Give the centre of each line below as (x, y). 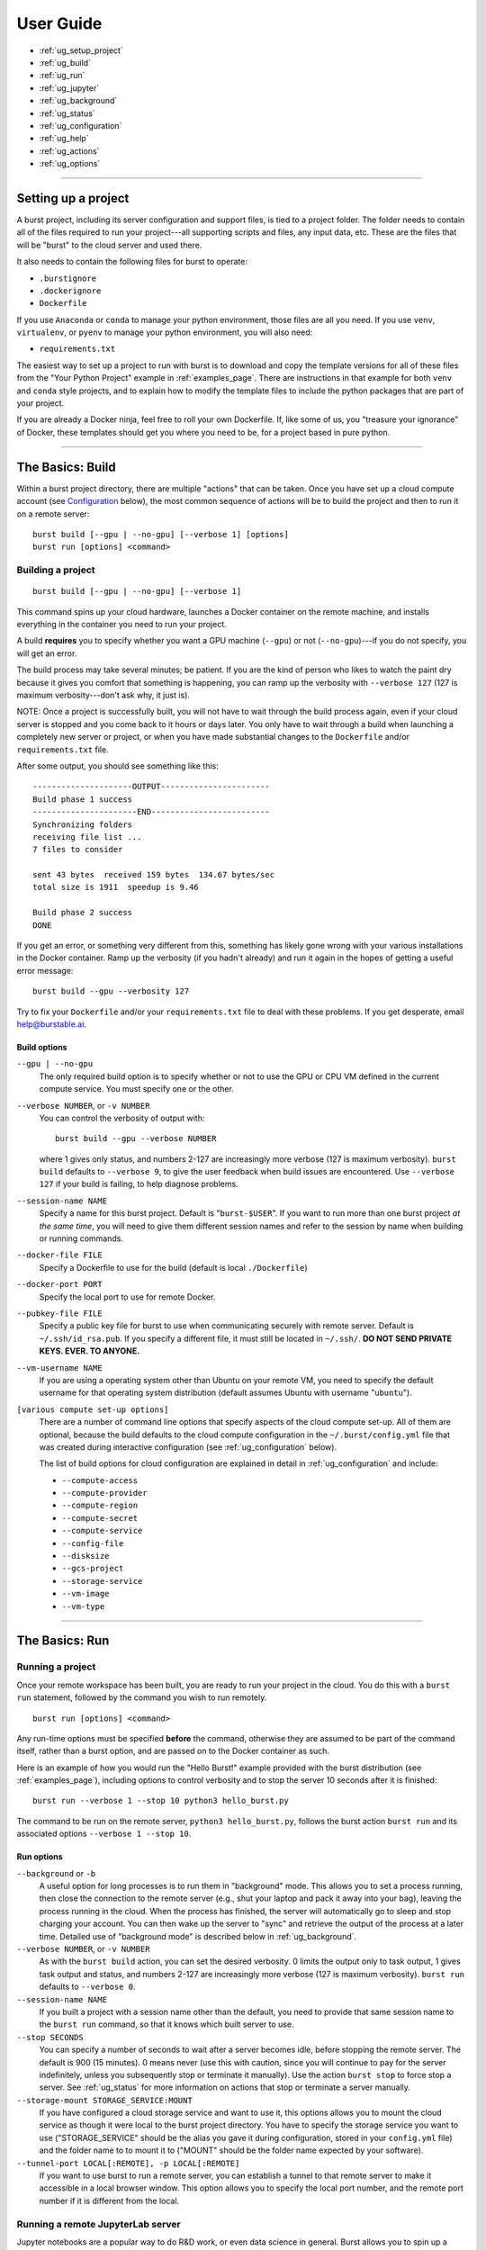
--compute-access (100, 1480)
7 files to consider (78, 850)
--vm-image (85, 1594)
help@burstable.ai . (52, 1024)
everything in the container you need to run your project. (121, 625)
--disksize (85, 1556)
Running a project (56, 1667)
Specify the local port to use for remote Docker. (127, 1297)
